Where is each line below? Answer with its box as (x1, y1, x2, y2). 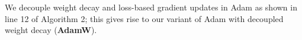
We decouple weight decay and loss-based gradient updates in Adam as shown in (5, 1, 297, 13)
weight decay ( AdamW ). (5, 24, 97, 36)
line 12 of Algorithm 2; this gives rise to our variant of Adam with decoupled (5, 12, 284, 24)
